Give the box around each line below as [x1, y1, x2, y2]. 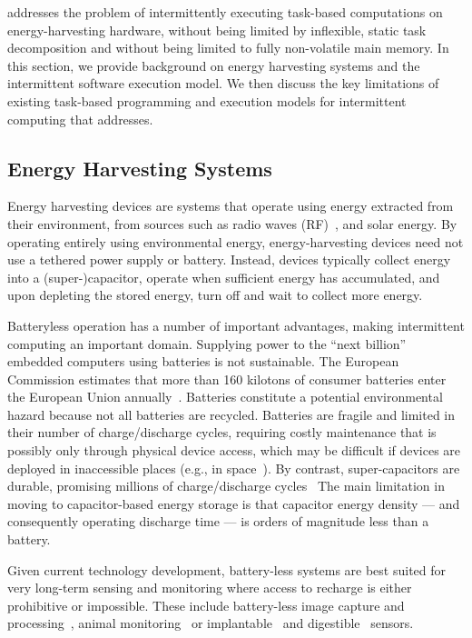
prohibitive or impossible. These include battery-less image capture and [7, 595, 405, 614]
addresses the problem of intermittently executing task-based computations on [7, 3, 443, 21]
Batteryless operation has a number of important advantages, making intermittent [7, 315, 465, 334]
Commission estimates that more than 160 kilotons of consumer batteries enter [7, 369, 447, 388]
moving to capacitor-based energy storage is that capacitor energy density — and [7, 493, 460, 513]
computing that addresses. [7, 109, 153, 128]
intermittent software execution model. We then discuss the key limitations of [7, 74, 439, 93]
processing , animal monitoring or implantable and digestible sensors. [7, 613, 414, 633]
